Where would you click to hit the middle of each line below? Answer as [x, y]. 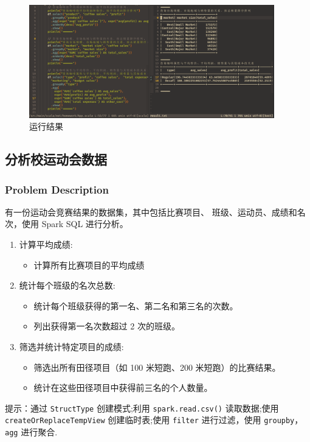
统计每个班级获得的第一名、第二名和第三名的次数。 [136, 305]
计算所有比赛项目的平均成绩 [89, 265]
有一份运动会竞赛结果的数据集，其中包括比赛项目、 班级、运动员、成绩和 [151, 212]
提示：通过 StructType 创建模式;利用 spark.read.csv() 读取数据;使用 [142, 408]
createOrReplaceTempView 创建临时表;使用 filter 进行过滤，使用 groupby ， [154, 420]
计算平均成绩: [46, 244]
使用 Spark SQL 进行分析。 [75, 224]
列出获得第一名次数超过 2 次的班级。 [107, 326]
